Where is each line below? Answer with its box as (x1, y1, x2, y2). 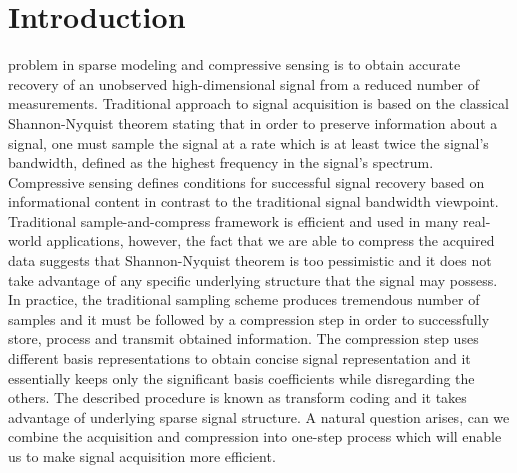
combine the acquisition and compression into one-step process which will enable (8, 426, 502, 447)
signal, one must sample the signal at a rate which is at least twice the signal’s (8, 132, 489, 153)
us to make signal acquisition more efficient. (8, 446, 276, 466)
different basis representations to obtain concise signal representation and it (8, 348, 471, 369)
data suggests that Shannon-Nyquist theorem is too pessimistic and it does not (8, 250, 492, 271)
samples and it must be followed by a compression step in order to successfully (8, 308, 490, 329)
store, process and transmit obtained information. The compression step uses (8, 328, 479, 349)
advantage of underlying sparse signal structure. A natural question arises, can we (8, 406, 510, 427)
